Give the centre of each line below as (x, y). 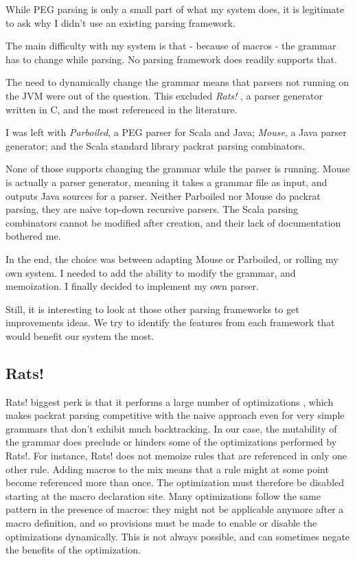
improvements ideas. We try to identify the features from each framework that (170, 322)
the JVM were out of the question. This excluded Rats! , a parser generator (164, 95)
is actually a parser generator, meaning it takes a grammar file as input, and (167, 182)
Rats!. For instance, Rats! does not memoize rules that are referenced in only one (176, 456)
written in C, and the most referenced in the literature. (122, 109)
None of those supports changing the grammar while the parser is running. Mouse (178, 169)
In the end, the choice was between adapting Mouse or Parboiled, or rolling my (172, 259)
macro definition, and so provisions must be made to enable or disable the (161, 523)
